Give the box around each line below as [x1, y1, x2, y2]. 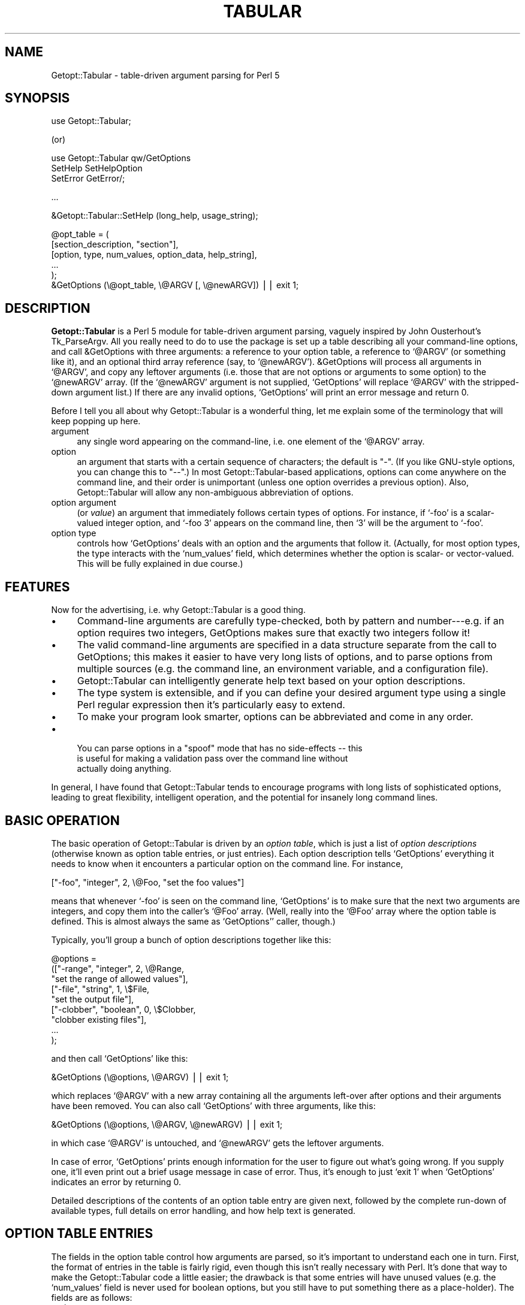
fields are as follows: [51, 1292, 132, 1303]
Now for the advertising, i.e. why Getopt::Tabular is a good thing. [51, 605, 306, 615]
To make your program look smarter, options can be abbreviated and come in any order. [77, 711, 473, 723]
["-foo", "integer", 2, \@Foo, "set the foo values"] [51, 877, 245, 887]
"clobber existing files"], [51, 1014, 147, 1025]
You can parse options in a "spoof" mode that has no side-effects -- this [77, 743, 363, 754]
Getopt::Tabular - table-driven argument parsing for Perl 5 [51, 70, 280, 80]
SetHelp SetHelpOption [51, 163, 143, 174]
